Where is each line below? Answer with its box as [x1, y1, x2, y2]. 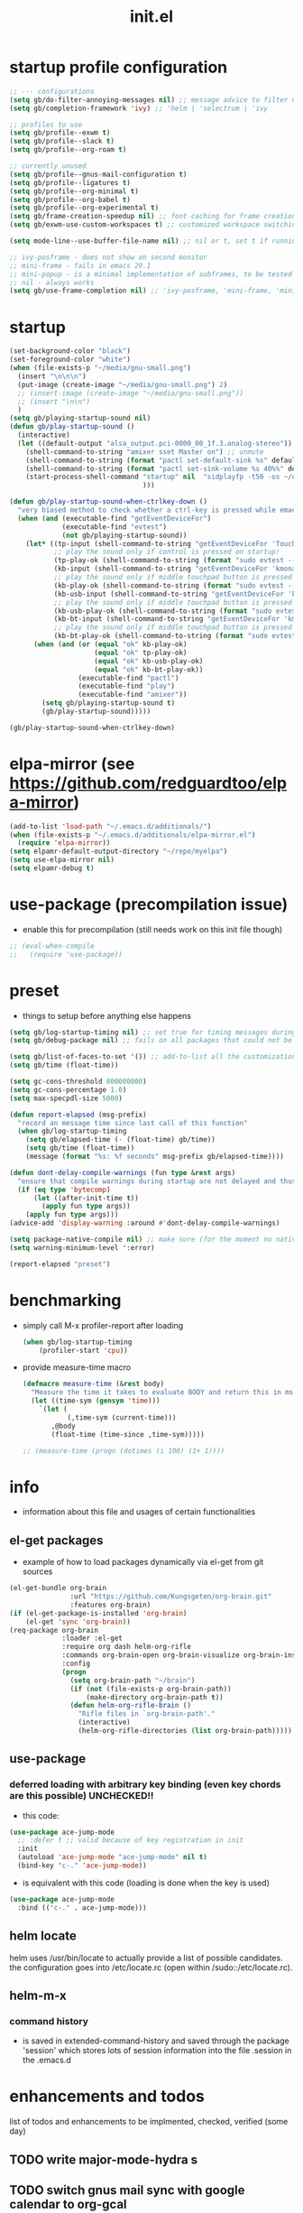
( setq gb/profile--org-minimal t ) [9, 187, 140, 196]
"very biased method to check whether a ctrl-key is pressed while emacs [17, 505, 300, 514]
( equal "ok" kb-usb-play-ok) [94, 656, 204, 665]
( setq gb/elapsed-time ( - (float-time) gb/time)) [25, 1135, 216, 1144]
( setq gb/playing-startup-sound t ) [41, 699, 176, 708]
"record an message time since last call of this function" [17, 1118, 248, 1127]
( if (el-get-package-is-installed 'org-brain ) [9, 1608, 188, 1617]
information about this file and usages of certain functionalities [22, 1506, 256, 1517]
